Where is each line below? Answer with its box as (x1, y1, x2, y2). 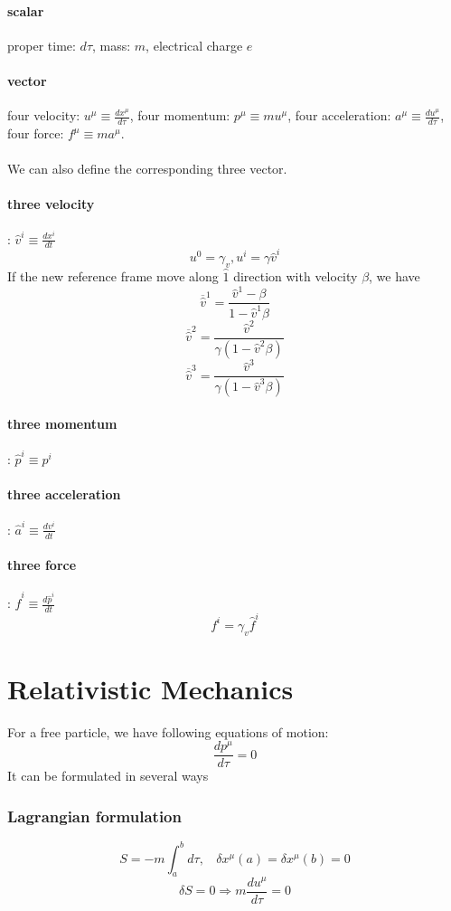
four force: (7, 124, 64, 143)
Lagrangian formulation (7, 804, 182, 827)
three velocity (7, 195, 95, 214)
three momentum (7, 413, 117, 432)
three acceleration (7, 484, 121, 503)
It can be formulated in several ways (7, 766, 209, 785)
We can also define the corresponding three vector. (7, 159, 287, 178)
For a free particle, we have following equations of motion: (7, 722, 329, 741)
